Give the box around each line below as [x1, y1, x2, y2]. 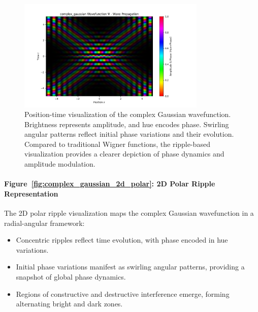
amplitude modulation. [24, 159, 95, 169]
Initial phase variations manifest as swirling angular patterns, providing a [16, 261, 245, 272]
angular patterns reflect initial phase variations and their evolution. [24, 129, 234, 139]
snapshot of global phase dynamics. [16, 271, 126, 282]
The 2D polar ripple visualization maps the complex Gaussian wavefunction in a [4, 208, 254, 218]
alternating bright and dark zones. [16, 298, 123, 309]
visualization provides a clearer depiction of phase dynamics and [24, 148, 224, 159]
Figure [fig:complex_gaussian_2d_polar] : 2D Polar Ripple [4, 178, 215, 189]
